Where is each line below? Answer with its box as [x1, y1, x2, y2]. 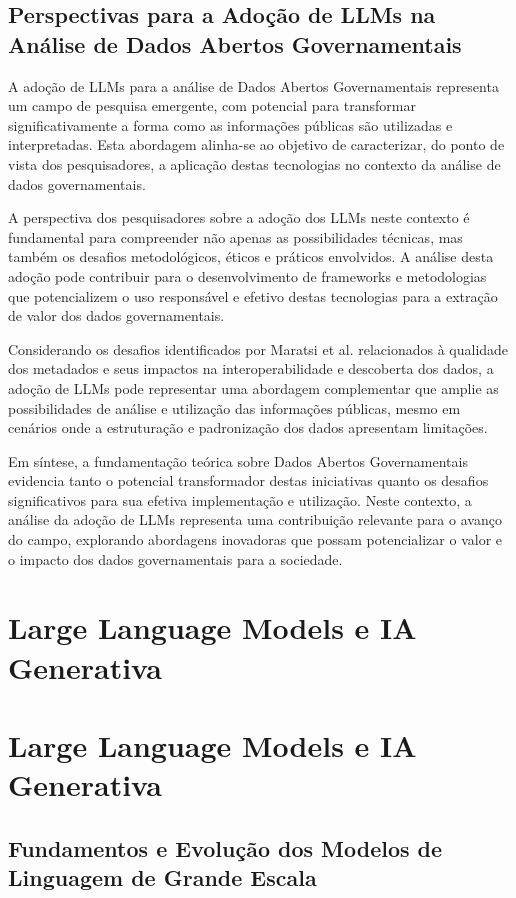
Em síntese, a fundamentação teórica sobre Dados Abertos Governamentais [8, 450, 468, 471]
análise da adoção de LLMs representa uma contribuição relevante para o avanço [8, 509, 502, 530]
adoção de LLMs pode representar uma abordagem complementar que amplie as [8, 377, 499, 398]
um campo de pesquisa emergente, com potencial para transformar [8, 95, 416, 116]
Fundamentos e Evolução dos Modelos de [8, 832, 443, 863]
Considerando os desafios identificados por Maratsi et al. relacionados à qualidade [8, 338, 509, 359]
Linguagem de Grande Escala [8, 862, 317, 893]
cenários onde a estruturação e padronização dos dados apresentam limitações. [8, 417, 488, 438]
